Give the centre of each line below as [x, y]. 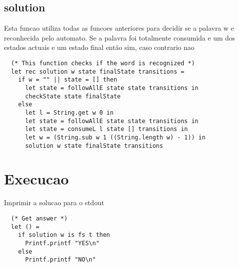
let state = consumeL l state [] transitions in [106, 129]
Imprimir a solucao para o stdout [54, 202]
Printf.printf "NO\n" [60, 260]
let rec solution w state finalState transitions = [98, 71]
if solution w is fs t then [64, 235]
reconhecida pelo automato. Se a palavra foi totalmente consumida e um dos [120, 37]
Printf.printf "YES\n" [62, 243]
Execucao [37, 179]
